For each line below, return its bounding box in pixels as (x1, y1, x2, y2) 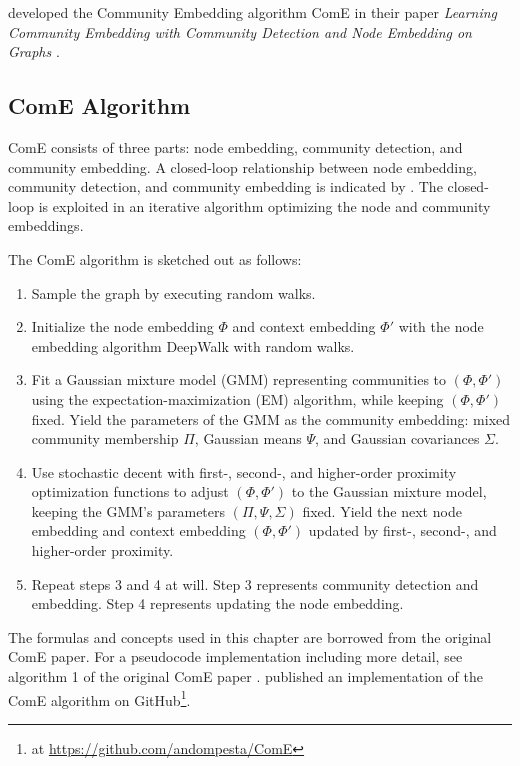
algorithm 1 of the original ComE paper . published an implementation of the (8, 666, 483, 687)
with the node (398, 316, 484, 337)
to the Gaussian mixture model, (291, 481, 487, 502)
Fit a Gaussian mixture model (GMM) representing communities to (31, 369, 446, 390)
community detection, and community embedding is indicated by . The (8, 176, 443, 197)
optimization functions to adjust (31, 481, 229, 502)
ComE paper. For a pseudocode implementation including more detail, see (8, 646, 463, 667)
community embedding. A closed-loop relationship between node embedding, (8, 156, 477, 177)
